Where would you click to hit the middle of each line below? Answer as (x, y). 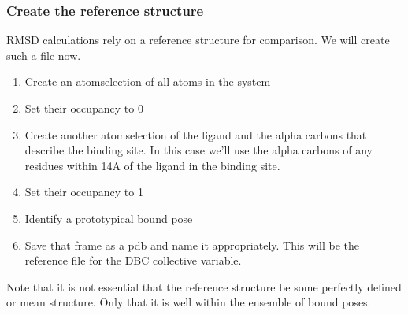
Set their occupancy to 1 (84, 192)
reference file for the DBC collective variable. (133, 260)
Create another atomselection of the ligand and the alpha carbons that (196, 134)
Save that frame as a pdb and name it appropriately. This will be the (192, 245)
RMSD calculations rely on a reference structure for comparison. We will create (198, 40)
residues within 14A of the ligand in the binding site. (152, 165)
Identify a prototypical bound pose (109, 218)
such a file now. (44, 55)
